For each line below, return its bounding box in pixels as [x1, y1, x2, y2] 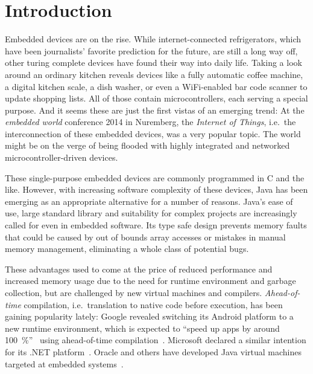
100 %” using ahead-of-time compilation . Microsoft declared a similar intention [5, 334, 306, 346]
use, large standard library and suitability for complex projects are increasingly [5, 207, 297, 219]
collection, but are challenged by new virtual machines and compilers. [5, 286, 262, 298]
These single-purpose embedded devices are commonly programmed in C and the [5, 171, 305, 184]
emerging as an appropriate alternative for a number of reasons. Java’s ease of [5, 195, 293, 207]
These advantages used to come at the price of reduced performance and [5, 262, 273, 275]
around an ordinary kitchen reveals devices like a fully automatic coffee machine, [5, 68, 303, 80]
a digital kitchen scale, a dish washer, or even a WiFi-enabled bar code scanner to [5, 80, 308, 92]
